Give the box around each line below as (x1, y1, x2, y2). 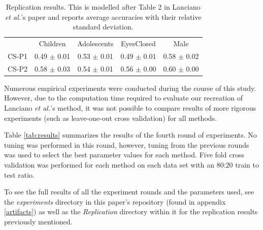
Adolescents (77, 38, 114, 49)
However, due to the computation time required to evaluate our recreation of (4, 92, 243, 103)
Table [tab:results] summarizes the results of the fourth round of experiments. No (4, 129, 257, 140)
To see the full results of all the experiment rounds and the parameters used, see (4, 186, 254, 197)
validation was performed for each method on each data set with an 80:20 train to (4, 159, 259, 170)
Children (39, 38, 66, 49)
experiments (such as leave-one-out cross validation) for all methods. (4, 112, 217, 123)
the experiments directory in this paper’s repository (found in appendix (4, 196, 226, 207)
